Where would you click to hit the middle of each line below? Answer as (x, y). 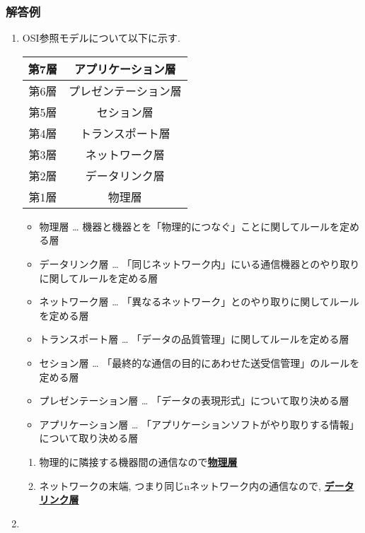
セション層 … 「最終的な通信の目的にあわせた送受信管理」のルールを (199, 362)
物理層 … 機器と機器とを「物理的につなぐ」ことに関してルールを (189, 226)
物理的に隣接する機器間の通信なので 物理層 (138, 461)
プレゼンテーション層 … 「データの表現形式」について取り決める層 (194, 400)
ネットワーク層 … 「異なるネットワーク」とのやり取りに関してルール (199, 301)
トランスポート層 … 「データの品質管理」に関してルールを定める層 (194, 339)
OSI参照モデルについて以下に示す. (101, 38)
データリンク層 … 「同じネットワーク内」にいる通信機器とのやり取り (199, 264)
